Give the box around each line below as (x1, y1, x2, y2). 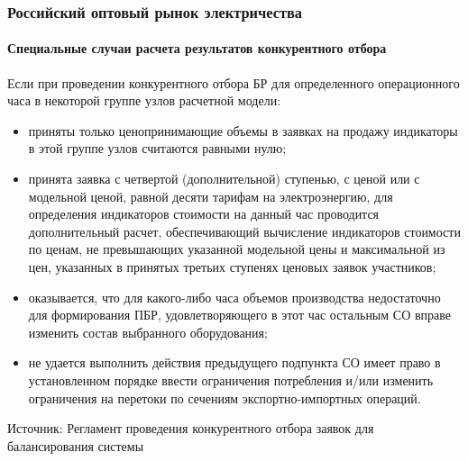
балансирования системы (7, 436, 144, 455)
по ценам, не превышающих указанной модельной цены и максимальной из (28, 240, 445, 258)
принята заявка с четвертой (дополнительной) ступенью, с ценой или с (28, 169, 420, 188)
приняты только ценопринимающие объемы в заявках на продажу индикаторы (28, 121, 458, 140)
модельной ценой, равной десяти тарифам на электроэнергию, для (28, 186, 393, 205)
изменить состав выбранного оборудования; (28, 322, 268, 341)
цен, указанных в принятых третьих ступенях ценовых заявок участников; (28, 257, 436, 276)
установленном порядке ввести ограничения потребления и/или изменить (28, 370, 434, 389)
